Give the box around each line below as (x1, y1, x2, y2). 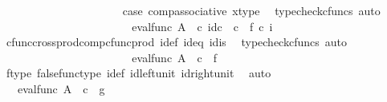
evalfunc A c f (132, 49, 218, 65)
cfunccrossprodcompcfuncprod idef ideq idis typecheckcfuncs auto (6, 33, 347, 50)
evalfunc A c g (17, 80, 105, 96)
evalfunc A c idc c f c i (132, 18, 273, 34)
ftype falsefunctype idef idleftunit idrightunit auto (6, 65, 271, 81)
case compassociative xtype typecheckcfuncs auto (122, 2, 381, 18)
